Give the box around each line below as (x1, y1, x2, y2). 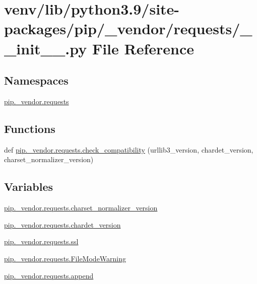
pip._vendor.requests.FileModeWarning (4, 253, 126, 263)
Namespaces (4, 73, 69, 88)
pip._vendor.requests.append (4, 270, 94, 280)
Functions (4, 120, 55, 136)
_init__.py (4, 38, 87, 58)
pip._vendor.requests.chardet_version (4, 219, 121, 230)
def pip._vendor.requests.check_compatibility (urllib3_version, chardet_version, (4, 144, 253, 155)
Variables (4, 179, 53, 194)
